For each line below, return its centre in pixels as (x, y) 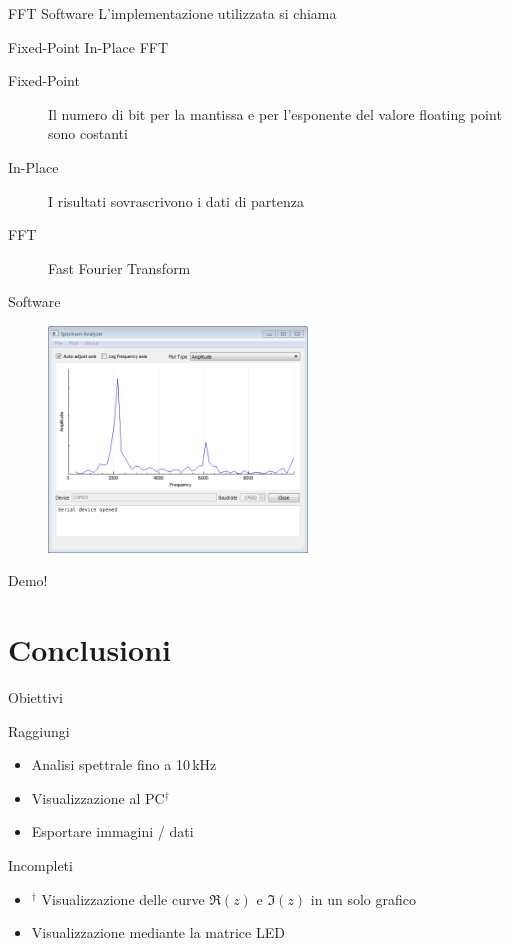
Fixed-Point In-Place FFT (88, 46)
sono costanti (88, 133)
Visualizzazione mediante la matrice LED (158, 932)
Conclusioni (89, 649)
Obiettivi (35, 697)
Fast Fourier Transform (119, 267)
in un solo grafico (363, 898)
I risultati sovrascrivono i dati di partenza (176, 200)
